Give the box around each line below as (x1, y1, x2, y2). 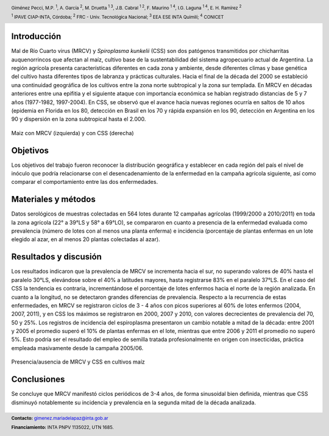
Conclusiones (11, 374, 65, 385)
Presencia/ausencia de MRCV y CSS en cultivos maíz (11, 358, 146, 365)
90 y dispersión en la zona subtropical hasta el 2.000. (11, 116, 146, 123)
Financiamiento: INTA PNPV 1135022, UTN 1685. (11, 424, 114, 431)
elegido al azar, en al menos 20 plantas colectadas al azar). (11, 236, 161, 243)
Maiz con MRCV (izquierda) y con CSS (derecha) (11, 129, 134, 136)
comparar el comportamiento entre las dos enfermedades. (11, 178, 158, 186)
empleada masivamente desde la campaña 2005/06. (11, 344, 144, 351)
